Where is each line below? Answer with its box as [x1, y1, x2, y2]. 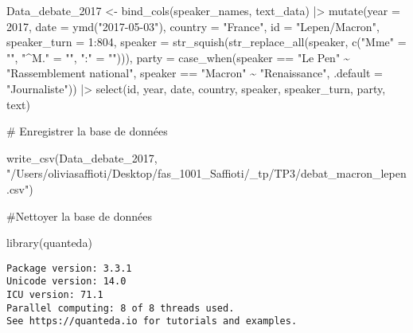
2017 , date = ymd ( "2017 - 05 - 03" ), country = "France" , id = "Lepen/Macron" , [6, 18, 380, 34]
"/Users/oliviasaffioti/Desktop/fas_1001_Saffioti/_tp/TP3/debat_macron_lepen [6, 165, 407, 182]
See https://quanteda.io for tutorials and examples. [6, 315, 298, 327]
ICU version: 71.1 [6, 289, 103, 301]
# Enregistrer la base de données [6, 123, 168, 139]
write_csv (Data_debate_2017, [6, 149, 158, 166]
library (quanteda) [6, 234, 92, 251]
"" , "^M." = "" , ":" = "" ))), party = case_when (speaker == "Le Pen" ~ [6, 49, 350, 65]
